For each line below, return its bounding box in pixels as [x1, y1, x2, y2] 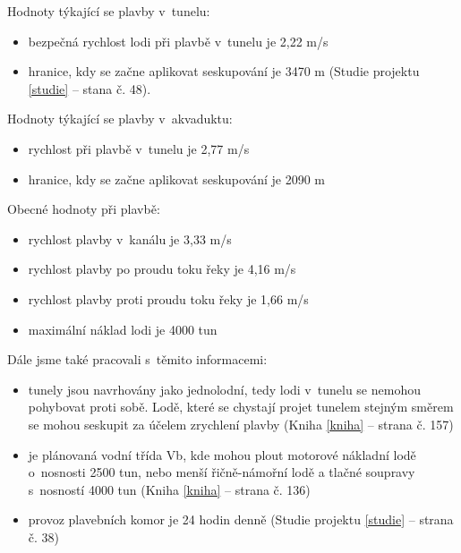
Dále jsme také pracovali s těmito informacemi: [7, 350, 268, 369]
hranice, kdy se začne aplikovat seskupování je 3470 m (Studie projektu [28, 62, 420, 81]
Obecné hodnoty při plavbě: [7, 200, 160, 218]
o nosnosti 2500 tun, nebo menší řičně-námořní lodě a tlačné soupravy [28, 463, 415, 481]
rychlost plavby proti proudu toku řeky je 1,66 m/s [28, 289, 309, 308]
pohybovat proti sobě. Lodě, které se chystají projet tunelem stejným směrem [28, 397, 454, 416]
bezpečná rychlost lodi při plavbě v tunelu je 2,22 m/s [28, 31, 329, 50]
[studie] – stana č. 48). [28, 79, 151, 98]
